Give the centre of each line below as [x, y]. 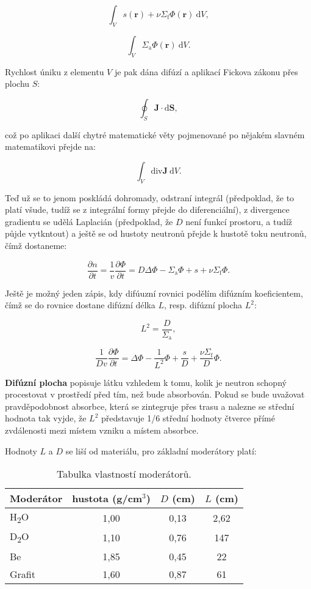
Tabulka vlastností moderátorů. [124, 474]
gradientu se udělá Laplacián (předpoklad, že [89, 221]
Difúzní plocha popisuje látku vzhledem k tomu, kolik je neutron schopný [146, 382]
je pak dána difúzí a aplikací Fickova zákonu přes [206, 71]
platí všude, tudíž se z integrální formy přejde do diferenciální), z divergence [147, 209]
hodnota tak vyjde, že [46, 418]
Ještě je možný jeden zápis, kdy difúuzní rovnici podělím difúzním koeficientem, [154, 293]
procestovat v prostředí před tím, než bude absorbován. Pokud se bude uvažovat [155, 394]
